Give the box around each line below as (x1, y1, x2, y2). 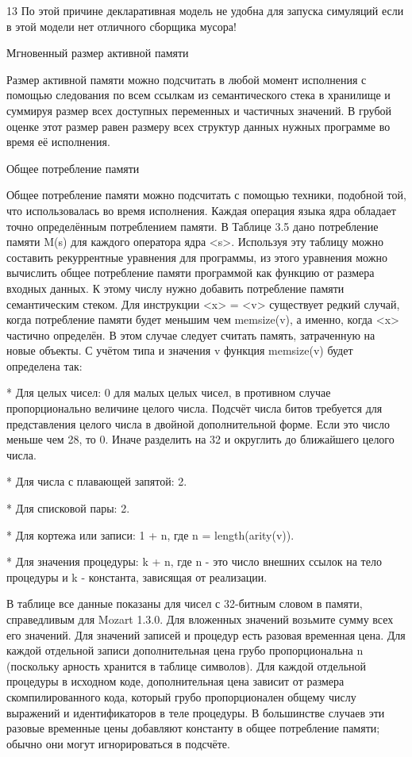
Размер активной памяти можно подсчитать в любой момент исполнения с (6, 71, 367, 87)
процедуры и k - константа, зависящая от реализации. (6, 568, 268, 585)
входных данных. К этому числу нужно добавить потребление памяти (6, 279, 345, 296)
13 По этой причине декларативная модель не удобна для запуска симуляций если (6, 2, 404, 18)
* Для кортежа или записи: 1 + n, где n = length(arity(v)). (6, 526, 295, 543)
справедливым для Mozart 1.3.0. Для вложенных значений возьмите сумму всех (6, 611, 394, 627)
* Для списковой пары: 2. (6, 500, 130, 517)
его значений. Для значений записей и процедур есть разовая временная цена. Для (6, 626, 406, 643)
